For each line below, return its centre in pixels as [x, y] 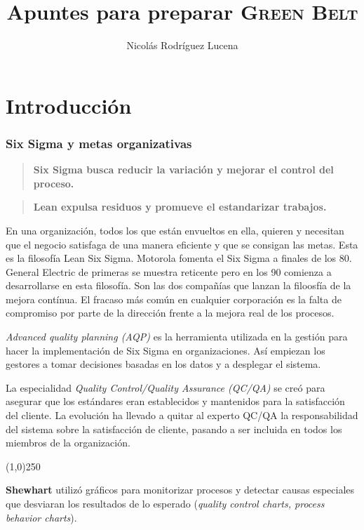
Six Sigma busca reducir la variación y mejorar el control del [183, 170]
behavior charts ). [41, 517]
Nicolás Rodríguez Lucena [182, 45]
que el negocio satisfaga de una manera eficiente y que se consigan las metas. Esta [182, 244]
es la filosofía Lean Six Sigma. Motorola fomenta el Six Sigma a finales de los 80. [179, 258]
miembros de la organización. [68, 443]
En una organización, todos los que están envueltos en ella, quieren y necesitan [175, 230]
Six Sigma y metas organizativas [99, 143]
